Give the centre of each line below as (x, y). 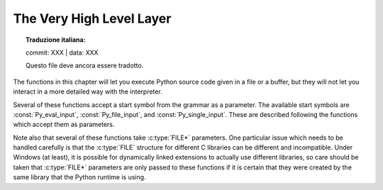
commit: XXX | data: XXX (62, 52)
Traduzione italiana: (56, 40)
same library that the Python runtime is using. (79, 177)
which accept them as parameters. (64, 125)
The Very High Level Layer (92, 18)
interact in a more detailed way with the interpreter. (88, 91)
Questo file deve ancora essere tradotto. (85, 66)
